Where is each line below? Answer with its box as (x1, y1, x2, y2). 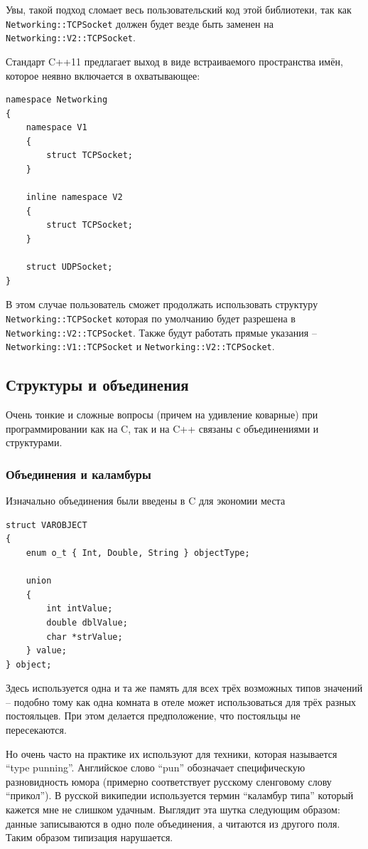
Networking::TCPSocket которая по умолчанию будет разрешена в (6, 311, 296, 325)
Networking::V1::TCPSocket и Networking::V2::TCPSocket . (6, 339, 275, 354)
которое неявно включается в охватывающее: (6, 68, 200, 83)
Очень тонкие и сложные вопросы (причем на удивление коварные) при (6, 407, 318, 422)
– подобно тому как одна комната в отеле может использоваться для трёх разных (6, 694, 357, 709)
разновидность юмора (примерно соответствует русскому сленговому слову (6, 774, 332, 789)
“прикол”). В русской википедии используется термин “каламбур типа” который (6, 788, 354, 803)
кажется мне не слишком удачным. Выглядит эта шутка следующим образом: (6, 802, 340, 817)
